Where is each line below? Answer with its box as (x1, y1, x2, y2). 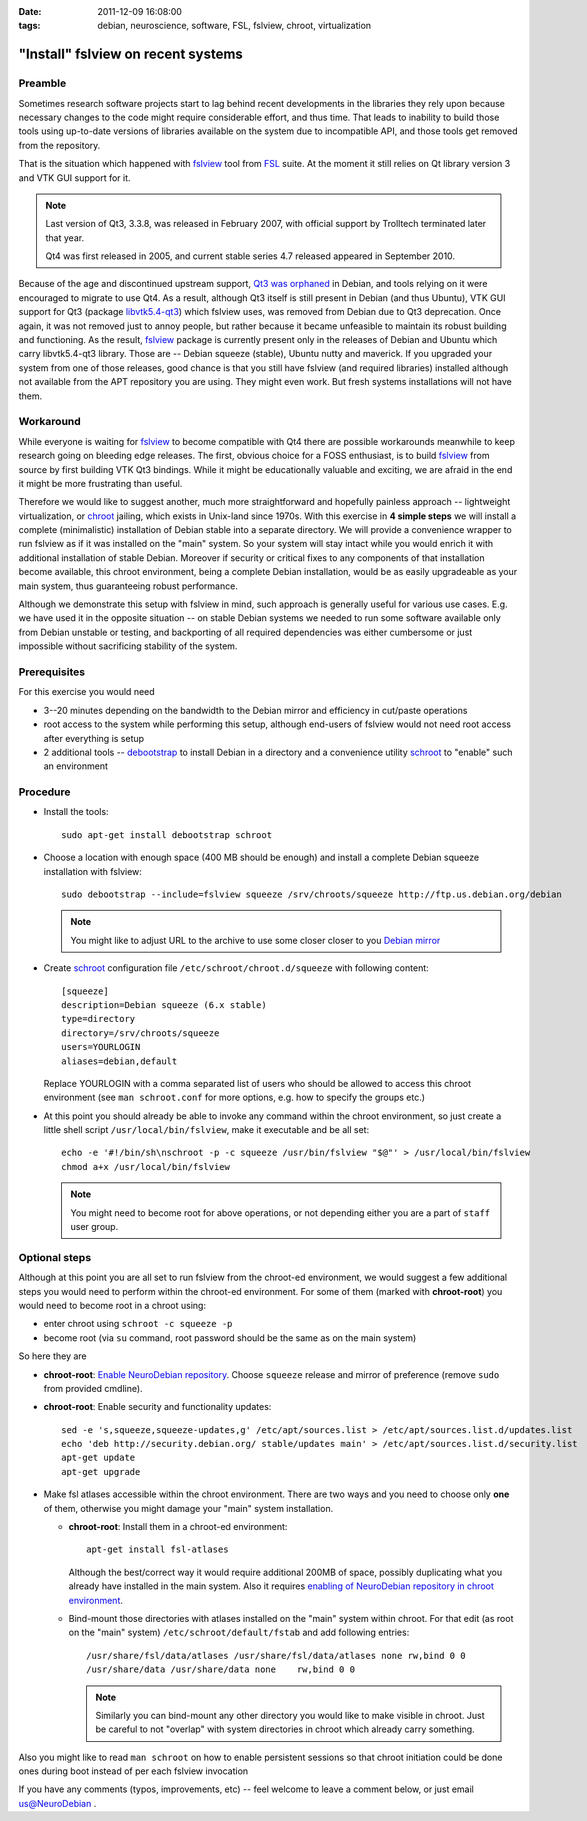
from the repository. (18, 139, 101, 151)
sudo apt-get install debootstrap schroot (61, 829, 273, 840)
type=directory (61, 1013, 136, 1025)
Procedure (18, 785, 71, 799)
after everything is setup (43, 732, 145, 744)
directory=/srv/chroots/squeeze (61, 1027, 220, 1039)
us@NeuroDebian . (18, 1797, 97, 1809)
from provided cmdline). (43, 1382, 144, 1394)
